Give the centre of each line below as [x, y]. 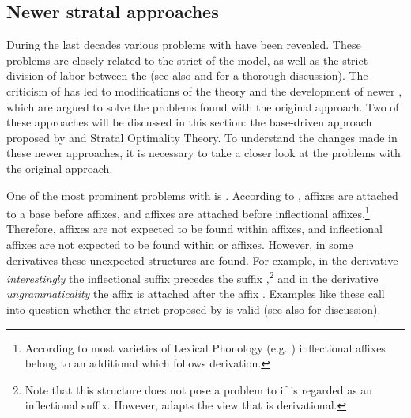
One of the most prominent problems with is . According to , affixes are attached [202, 195]
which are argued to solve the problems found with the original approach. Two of [203, 106]
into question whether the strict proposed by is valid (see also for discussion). [194, 309]
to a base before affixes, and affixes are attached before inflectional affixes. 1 [188, 212]
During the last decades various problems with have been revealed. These [184, 45]
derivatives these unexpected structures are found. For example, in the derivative [202, 260]
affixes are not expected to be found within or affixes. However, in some [180, 244]
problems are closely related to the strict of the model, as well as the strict [187, 60]
